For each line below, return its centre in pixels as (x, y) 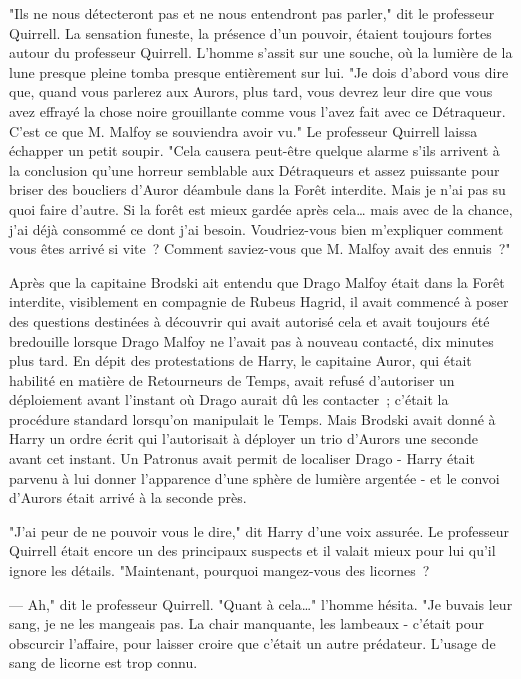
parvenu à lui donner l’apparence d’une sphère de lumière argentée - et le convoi (254, 477)
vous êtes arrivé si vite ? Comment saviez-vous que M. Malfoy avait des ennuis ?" (260, 248)
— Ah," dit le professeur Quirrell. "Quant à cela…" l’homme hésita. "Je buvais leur (261, 603)
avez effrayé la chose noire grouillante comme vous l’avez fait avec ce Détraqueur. (257, 110)
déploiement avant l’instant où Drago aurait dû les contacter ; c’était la (229, 399)
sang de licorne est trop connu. (103, 662)
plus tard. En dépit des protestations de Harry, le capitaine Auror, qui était (240, 360)
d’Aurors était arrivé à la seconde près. (128, 497)
